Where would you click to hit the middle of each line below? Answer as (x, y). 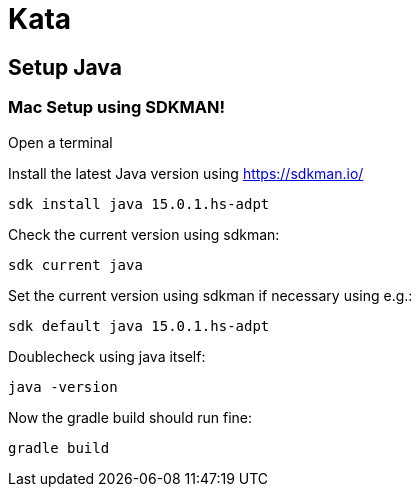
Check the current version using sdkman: (144, 234)
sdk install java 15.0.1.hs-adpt (139, 203)
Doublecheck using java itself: (107, 356)
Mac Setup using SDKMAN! (116, 107)
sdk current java (75, 264)
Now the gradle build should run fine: (130, 417)
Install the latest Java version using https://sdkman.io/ (186, 173)
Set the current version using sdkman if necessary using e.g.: (210, 295)
